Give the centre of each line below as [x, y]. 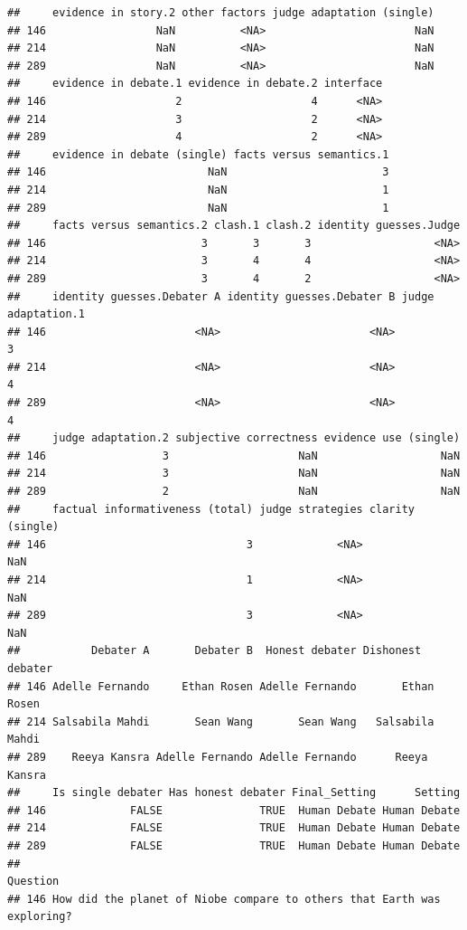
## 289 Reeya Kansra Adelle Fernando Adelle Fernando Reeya [218, 757]
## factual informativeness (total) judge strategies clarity [211, 509]
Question [33, 882]
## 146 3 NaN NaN [234, 456]
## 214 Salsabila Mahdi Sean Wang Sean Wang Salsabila [221, 721]
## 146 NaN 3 [198, 172]
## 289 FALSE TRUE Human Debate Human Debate [234, 845]
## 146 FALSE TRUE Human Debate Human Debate [234, 810]
